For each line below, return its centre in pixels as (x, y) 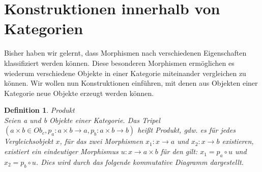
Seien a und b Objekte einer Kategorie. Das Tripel (82, 120)
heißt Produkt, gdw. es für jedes (186, 130)
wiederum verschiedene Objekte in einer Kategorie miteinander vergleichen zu (125, 73)
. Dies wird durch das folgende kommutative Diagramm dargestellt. (140, 162)
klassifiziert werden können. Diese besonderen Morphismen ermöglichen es (119, 63)
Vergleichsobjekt (29, 141)
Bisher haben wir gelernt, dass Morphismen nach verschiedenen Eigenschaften (125, 53)
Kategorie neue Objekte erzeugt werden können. (79, 93)
